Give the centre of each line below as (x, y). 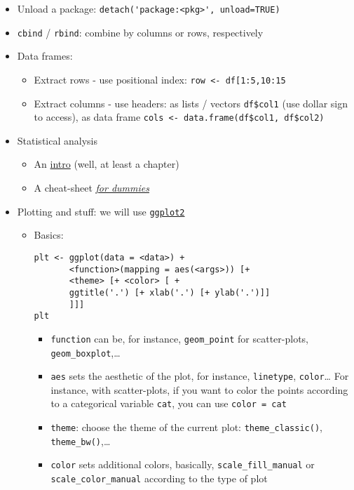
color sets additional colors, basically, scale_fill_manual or (183, 464)
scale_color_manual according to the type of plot (159, 478)
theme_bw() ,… (81, 441)
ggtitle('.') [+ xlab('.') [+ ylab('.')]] (170, 292)
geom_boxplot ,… (86, 352)
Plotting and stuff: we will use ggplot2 (101, 211)
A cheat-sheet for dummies (91, 188)
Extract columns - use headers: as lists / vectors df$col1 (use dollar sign (191, 103)
